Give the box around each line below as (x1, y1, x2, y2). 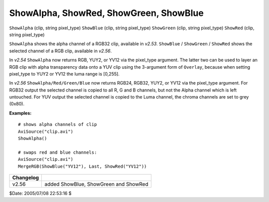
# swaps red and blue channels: (18, 149, 97, 155)
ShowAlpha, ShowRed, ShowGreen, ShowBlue (9, 7, 204, 18)
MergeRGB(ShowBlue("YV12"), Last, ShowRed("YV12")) (18, 163, 147, 169)
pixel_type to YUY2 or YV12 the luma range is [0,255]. (9, 71, 120, 77)
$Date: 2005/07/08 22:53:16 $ (9, 190, 72, 196)
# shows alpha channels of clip (18, 122, 97, 127)
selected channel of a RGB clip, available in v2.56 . (9, 48, 112, 54)
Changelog (12, 174, 39, 181)
